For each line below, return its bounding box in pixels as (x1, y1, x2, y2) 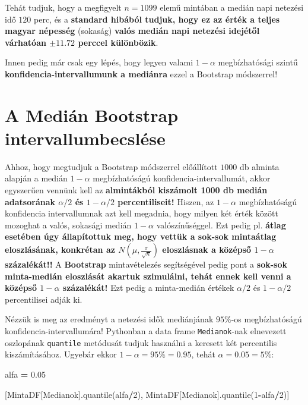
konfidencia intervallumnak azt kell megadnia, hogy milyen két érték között (5, 207, 278, 219)
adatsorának (5, 195, 55, 208)
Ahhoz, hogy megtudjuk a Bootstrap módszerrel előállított (5, 160, 218, 172)
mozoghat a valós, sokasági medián (5, 218, 132, 231)
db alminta (239, 160, 280, 172)
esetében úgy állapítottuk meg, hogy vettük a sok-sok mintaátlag (5, 230, 277, 243)
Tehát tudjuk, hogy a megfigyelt (5, 1, 122, 13)
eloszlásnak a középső (162, 243, 252, 256)
